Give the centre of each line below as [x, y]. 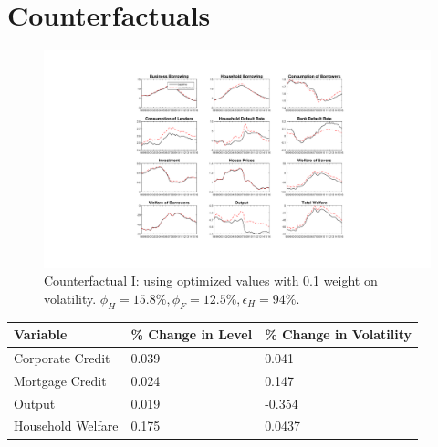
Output [35, 403]
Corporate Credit [62, 357]
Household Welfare [66, 426]
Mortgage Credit [60, 380]
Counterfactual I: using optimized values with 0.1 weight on [211, 281]
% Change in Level [192, 334]
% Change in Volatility [338, 334]
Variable [41, 334]
